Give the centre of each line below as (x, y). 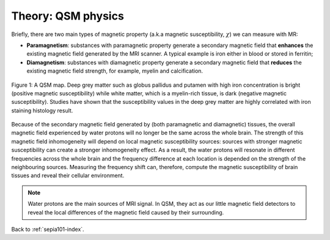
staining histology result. (42, 111)
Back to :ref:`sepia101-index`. (48, 229)
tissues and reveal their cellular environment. (68, 176)
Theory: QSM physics (68, 16)
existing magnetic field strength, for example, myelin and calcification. (115, 71)
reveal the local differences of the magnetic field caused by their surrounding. (126, 212)
